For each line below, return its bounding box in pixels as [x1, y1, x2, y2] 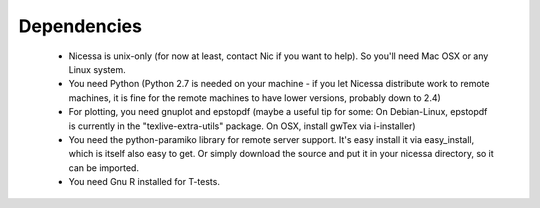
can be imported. [68, 161, 140, 174]
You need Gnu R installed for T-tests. [68, 176, 220, 188]
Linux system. [68, 63, 126, 75]
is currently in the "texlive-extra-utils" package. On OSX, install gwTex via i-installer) [68, 120, 416, 132]
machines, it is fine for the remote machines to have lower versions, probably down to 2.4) [68, 91, 442, 104]
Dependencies [18, 15, 142, 37]
